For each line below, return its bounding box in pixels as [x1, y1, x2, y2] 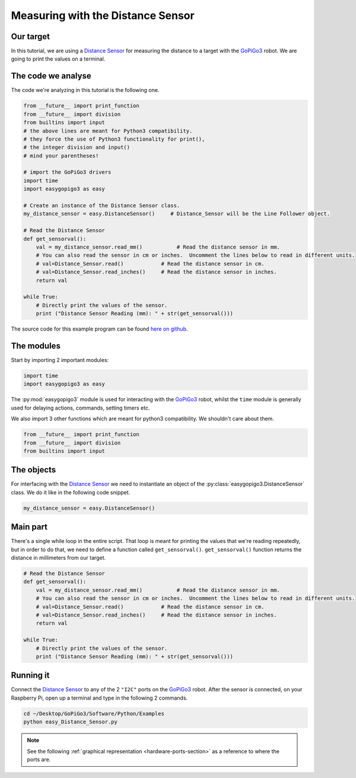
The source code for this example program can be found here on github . [11, 325, 188, 332]
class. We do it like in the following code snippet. [11, 488, 131, 496]
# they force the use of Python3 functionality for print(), [23, 135, 205, 142]
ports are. [27, 755, 51, 763]
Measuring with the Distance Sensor [11, 9, 195, 22]
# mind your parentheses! [23, 152, 99, 159]
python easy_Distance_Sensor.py [23, 719, 118, 725]
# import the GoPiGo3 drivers [23, 169, 112, 176]
